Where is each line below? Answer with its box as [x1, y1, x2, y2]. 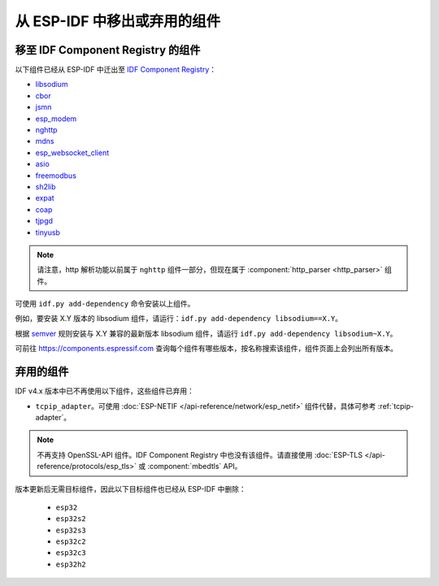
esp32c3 [55, 549, 87, 558]
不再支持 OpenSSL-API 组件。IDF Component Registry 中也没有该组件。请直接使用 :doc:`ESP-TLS [37, 449, 363, 459]
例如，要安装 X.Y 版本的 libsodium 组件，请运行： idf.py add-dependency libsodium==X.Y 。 [15, 314, 343, 323]
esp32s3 [55, 525, 87, 535]
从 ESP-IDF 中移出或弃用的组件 [15, 12, 221, 30]
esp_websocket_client [35, 147, 110, 158]
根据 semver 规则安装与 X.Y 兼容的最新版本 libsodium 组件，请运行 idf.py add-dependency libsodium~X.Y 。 [15, 328, 398, 338]
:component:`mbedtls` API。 [147, 462, 242, 471]
